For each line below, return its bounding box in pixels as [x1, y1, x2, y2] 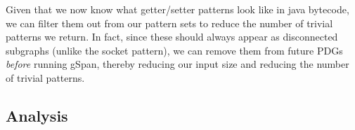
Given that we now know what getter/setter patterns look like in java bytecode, [6, 2, 349, 16]
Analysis [6, 104, 68, 126]
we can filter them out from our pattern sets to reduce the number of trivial [6, 15, 333, 30]
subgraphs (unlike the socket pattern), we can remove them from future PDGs [6, 43, 343, 57]
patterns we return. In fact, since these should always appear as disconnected [6, 29, 338, 44]
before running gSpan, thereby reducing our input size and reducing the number [6, 57, 349, 71]
